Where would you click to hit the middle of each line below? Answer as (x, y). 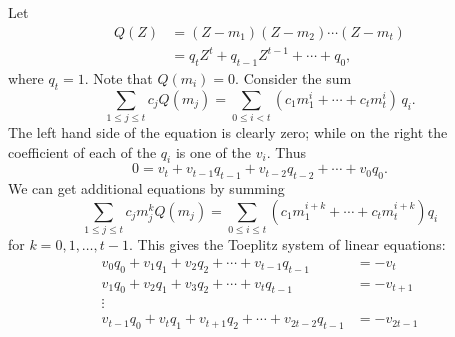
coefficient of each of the (82, 151)
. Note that (118, 77)
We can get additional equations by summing (146, 188)
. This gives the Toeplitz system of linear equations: (287, 244)
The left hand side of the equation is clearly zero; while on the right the (228, 132)
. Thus (286, 151)
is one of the (213, 151)
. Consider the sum (293, 77)
